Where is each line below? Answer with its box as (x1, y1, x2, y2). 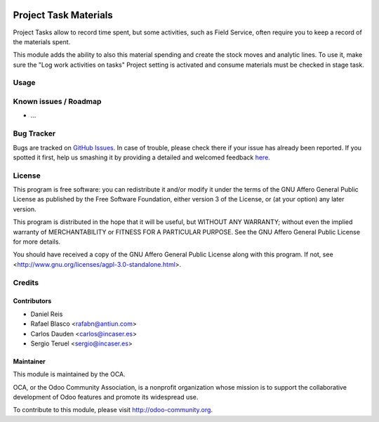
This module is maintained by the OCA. (13, 370, 126, 378)
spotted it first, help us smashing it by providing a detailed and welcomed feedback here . (13, 153, 270, 161)
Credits (13, 277, 39, 287)
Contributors (13, 297, 52, 305)
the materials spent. (13, 37, 71, 46)
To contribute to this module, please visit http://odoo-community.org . (13, 406, 213, 414)
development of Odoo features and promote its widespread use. (13, 393, 199, 402)
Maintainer (13, 357, 46, 365)
